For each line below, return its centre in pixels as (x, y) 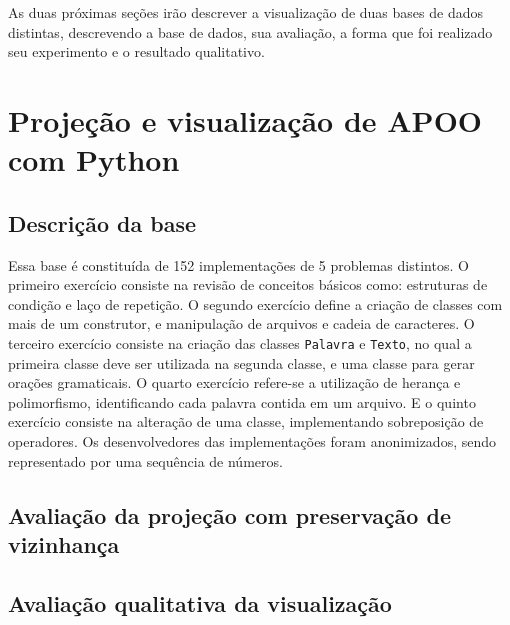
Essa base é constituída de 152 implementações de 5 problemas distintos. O (238, 264)
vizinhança (64, 543)
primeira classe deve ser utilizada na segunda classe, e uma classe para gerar (241, 362)
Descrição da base (102, 222)
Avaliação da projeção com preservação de (229, 514)
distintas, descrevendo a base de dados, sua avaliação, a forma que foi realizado (250, 31)
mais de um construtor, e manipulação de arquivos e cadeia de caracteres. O (241, 323)
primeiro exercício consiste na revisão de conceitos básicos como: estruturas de (248, 284)
